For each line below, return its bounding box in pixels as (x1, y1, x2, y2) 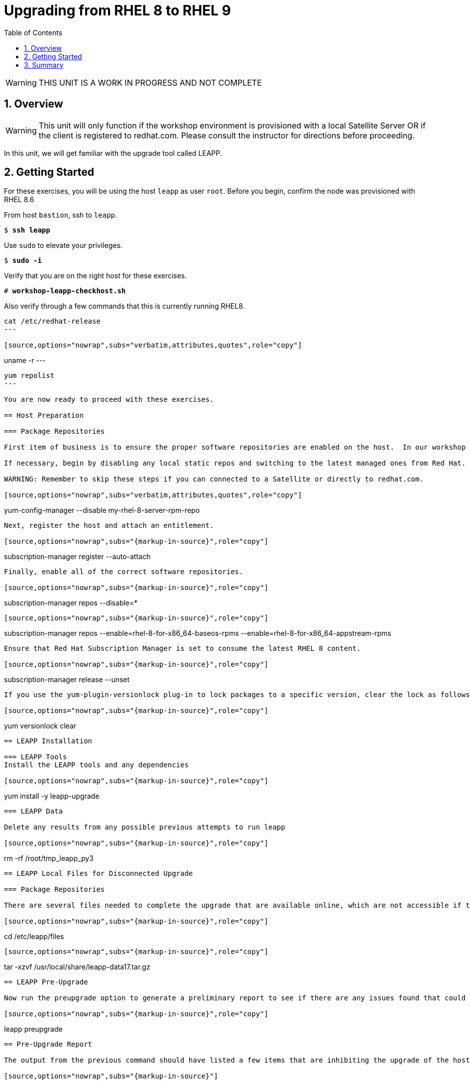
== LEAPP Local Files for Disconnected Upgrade (4, 869, 193, 878)
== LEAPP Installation (4, 737, 93, 745)
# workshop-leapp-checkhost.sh (4, 287, 126, 295)
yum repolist (4, 371, 55, 380)
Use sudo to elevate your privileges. (4, 241, 122, 250)
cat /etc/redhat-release (4, 317, 101, 326)
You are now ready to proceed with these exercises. (4, 395, 214, 404)
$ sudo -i (4, 256, 42, 265)
